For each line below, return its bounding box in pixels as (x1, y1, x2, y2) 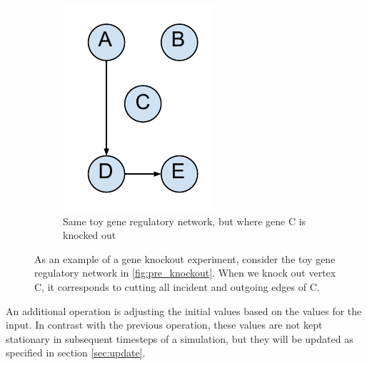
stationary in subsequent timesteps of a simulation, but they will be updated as (6, 331, 353, 346)
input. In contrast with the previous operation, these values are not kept (6, 317, 323, 332)
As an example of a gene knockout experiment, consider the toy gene (34, 251, 336, 266)
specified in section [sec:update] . (6, 345, 146, 360)
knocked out (63, 227, 116, 242)
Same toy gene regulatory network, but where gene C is (63, 213, 306, 228)
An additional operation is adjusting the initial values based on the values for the (6, 303, 362, 318)
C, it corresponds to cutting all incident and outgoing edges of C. (34, 279, 320, 294)
